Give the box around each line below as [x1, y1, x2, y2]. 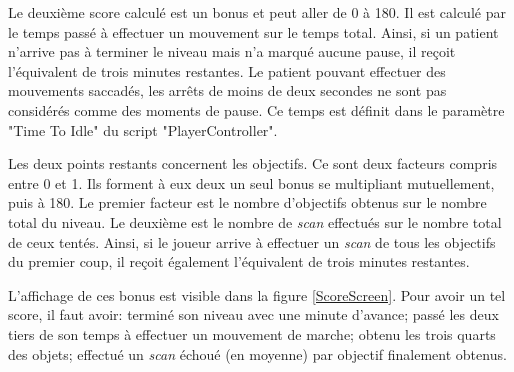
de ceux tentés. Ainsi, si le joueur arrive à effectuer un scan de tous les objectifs [8, 231, 496, 252]
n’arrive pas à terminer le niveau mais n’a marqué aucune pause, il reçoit [8, 41, 456, 62]
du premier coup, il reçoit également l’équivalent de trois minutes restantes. [8, 251, 470, 272]
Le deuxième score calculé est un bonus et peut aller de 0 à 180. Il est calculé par [8, 2, 506, 22]
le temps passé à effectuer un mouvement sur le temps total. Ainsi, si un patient [8, 21, 499, 42]
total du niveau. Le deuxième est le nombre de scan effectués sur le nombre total [8, 211, 502, 232]
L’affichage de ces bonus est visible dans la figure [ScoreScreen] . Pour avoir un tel [8, 284, 506, 305]
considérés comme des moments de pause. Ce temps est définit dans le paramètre [8, 99, 505, 120]
